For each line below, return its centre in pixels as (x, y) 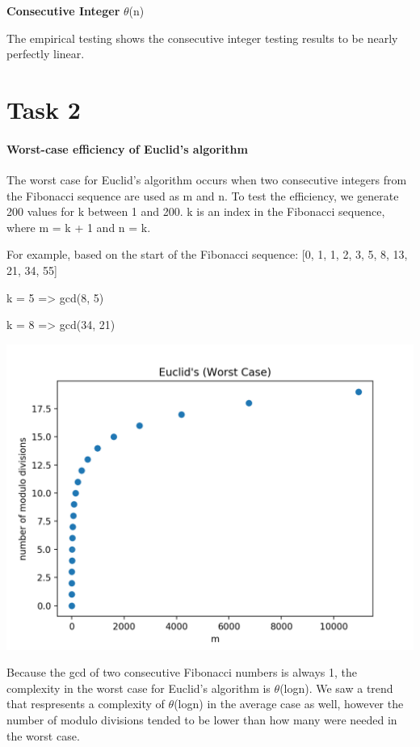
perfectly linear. (46, 54)
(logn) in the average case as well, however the (289, 704)
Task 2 (44, 109)
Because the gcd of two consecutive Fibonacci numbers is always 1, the (182, 672)
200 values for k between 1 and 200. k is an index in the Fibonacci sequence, (196, 211)
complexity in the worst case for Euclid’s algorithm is (139, 688)
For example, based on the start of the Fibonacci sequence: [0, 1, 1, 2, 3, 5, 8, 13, (207, 254)
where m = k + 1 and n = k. (79, 227)
